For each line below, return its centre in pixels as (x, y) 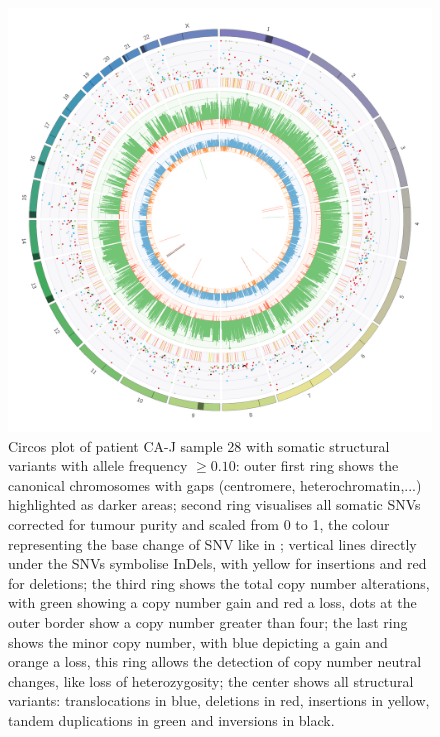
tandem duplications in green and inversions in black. (171, 719)
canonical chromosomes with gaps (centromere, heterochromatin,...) (215, 484)
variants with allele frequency (98, 465)
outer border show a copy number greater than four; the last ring (208, 621)
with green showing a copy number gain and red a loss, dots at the (212, 602)
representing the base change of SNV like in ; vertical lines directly (212, 543)
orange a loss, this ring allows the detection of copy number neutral (215, 661)
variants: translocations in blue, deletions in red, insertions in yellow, (219, 700)
